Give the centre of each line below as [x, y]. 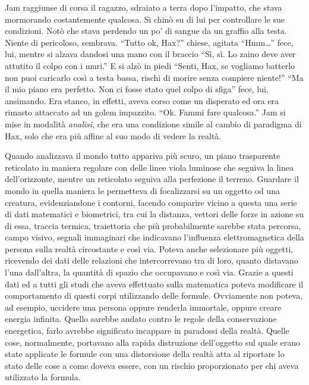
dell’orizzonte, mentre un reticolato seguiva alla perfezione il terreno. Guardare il [152, 179]
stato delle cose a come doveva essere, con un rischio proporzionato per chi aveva [152, 365]
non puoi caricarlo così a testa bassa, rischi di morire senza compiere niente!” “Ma [154, 77]
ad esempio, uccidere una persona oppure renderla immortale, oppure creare [143, 307]
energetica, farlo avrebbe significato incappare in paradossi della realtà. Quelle [147, 331]
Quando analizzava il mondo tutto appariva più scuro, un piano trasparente [143, 156]
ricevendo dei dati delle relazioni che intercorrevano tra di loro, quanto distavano [152, 260]
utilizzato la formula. [43, 377]
